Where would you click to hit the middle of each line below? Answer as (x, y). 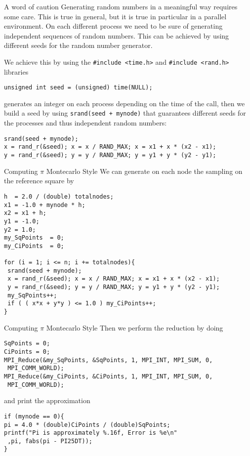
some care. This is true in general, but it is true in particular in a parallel (115, 16)
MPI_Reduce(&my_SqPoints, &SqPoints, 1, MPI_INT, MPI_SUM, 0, (108, 360)
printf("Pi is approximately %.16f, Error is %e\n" (91, 433)
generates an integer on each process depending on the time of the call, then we (125, 103)
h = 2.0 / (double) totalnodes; (59, 196)
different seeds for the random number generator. (78, 45)
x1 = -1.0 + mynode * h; (45, 205)
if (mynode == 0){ (34, 416)
